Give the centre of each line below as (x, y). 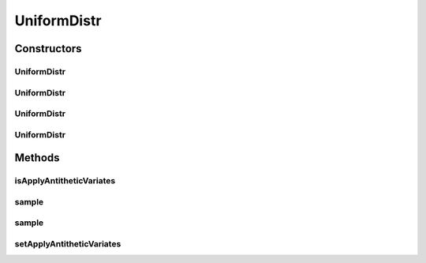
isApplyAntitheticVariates (65, 181)
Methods (37, 158)
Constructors (48, 49)
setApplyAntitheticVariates (68, 243)
